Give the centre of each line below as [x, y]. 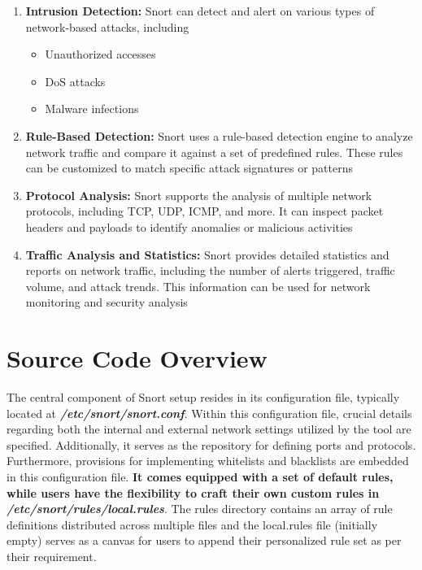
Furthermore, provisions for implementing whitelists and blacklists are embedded [208, 461]
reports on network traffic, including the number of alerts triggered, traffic [210, 270]
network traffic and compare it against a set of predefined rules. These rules [214, 152]
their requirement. [52, 556]
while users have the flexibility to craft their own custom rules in [193, 492]
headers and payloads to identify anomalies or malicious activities [189, 226]
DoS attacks [75, 81]
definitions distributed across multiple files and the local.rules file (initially [192, 524]
